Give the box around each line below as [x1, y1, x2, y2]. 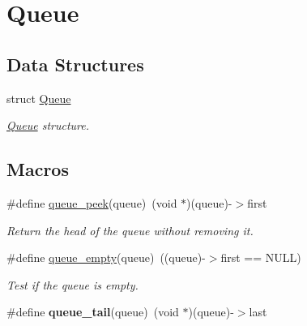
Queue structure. [6, 117, 90, 134]
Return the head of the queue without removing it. [6, 221, 254, 238]
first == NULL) [220, 249, 301, 266]
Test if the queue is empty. [6, 276, 139, 293]
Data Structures [6, 51, 144, 76]
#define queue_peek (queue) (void [6, 194, 177, 211]
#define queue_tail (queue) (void [6, 303, 179, 320]
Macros [6, 157, 69, 182]
